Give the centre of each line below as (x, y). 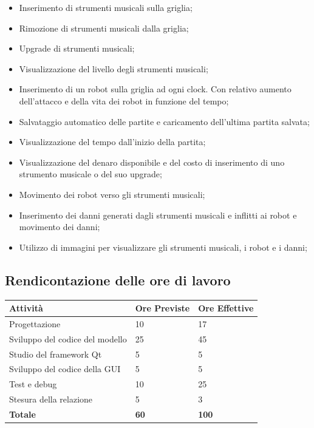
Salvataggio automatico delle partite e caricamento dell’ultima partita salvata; (164, 121)
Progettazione (35, 323)
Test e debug (33, 384)
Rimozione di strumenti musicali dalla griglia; (104, 28)
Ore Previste (162, 308)
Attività (26, 308)
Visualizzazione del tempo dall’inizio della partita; (112, 142)
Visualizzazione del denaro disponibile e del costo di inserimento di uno (152, 162)
